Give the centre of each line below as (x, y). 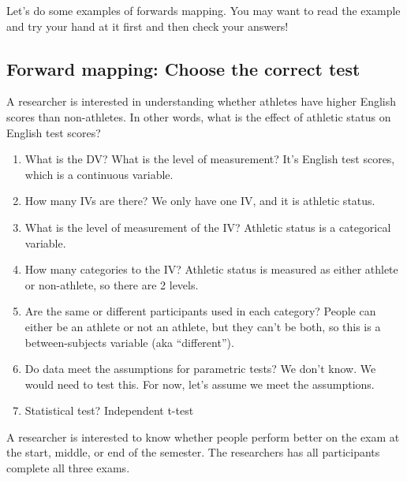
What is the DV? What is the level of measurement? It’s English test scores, (210, 159)
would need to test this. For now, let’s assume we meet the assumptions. (200, 384)
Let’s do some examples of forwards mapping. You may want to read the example (203, 10)
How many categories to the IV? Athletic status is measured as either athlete (211, 269)
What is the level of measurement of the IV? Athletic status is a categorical (208, 227)
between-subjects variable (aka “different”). (129, 342)
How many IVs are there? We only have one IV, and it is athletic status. (200, 201)
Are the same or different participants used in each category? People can (200, 311)
